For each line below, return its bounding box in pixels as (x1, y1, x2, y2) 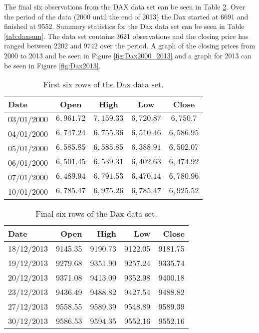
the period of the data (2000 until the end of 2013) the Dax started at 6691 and (4, 11, 249, 21)
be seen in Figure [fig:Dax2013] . (4, 60, 101, 70)
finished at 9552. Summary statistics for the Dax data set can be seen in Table (4, 21, 245, 31)
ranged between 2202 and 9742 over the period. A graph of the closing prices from (4, 40, 256, 51)
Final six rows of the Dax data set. (35, 208, 157, 220)
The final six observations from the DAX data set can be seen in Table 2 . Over (4, 1, 246, 11)
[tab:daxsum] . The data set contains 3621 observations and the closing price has (4, 30, 249, 41)
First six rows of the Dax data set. (43, 78, 164, 90)
